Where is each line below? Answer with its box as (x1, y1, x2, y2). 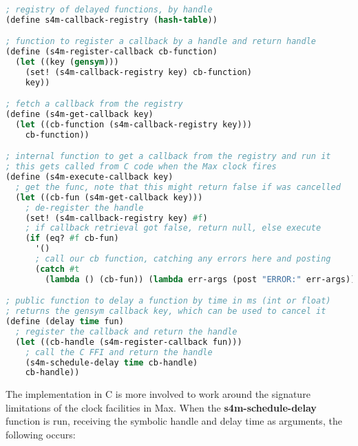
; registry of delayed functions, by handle (6, 4, 213, 14)
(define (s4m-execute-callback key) (6, 172, 173, 182)
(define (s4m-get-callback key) (6, 109, 154, 119)
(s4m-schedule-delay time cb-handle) (25, 357, 198, 368)
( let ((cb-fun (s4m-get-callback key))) (15, 192, 203, 202)
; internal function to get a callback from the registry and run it (6, 151, 331, 162)
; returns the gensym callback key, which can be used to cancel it (6, 306, 326, 317)
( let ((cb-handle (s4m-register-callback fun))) (15, 337, 242, 347)
